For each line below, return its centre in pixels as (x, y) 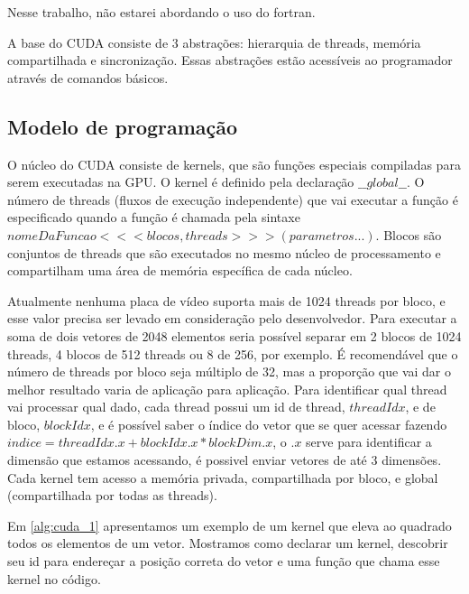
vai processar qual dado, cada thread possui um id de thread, (176, 407)
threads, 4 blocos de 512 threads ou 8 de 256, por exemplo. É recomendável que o (233, 353)
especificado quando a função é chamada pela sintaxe (154, 217)
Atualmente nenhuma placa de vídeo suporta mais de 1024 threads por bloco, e (226, 300)
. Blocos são (409, 234)
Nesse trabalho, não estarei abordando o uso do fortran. (161, 12)
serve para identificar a (369, 442)
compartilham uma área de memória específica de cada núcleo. (180, 270)
